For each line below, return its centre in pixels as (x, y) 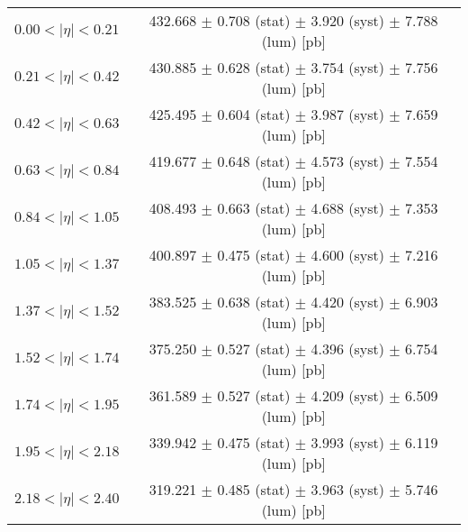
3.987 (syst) (347, 114)
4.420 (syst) (347, 302)
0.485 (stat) (254, 489)
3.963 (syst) (347, 489)
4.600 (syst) (347, 255)
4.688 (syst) (347, 208)
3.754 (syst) (347, 67)
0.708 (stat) (254, 20)
